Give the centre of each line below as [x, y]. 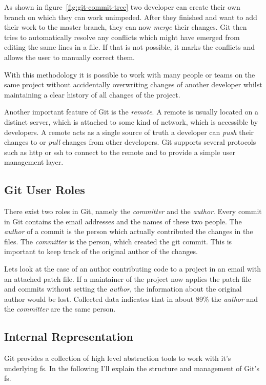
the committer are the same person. [60, 309]
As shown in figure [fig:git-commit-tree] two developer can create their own [122, 7]
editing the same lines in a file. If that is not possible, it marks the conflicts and [130, 47]
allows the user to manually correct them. [69, 57]
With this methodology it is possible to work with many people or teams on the [130, 74]
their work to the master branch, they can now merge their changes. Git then [126, 27]
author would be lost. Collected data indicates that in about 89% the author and [131, 299]
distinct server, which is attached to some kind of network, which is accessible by [131, 121]
